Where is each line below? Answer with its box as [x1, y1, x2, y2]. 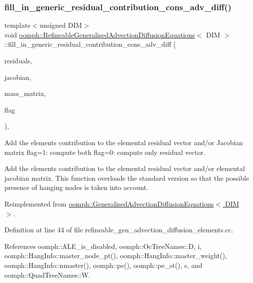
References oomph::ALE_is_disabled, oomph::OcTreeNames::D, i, [4, 241, 202, 251]
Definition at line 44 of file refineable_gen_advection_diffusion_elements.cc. [4, 225, 234, 235]
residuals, [4, 56, 32, 65]
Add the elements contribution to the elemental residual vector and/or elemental [4, 163, 245, 173]
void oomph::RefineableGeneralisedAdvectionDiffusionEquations [4, 29, 195, 39]
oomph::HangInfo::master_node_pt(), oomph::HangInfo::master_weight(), [4, 250, 227, 261]
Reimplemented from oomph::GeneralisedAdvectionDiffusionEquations [4, 198, 214, 208]
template [4, 20, 31, 30]
